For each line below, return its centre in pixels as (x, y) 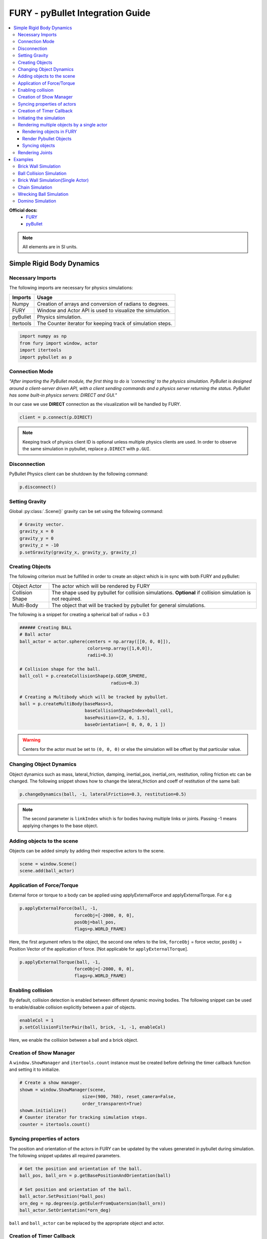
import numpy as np (43, 336)
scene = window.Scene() (48, 864)
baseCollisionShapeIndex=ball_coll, (129, 711)
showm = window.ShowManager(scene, (63, 1090)
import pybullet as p (46, 357)
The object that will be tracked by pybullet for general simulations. (129, 605)
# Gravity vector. (42, 525)
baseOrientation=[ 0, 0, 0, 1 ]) (125, 725)
